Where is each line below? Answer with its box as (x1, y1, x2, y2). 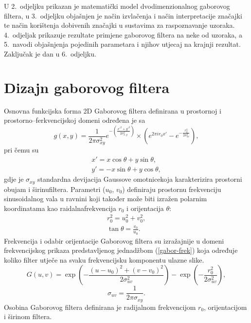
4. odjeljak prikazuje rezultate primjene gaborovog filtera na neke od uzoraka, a (4, 29, 242, 39)
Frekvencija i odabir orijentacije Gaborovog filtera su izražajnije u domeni (4, 235, 224, 246)
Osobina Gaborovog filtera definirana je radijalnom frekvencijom (4, 302, 196, 312)
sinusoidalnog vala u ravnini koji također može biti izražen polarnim (4, 193, 207, 204)
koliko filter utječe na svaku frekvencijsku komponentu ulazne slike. (4, 254, 204, 265)
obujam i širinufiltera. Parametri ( (4, 184, 106, 194)
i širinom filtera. (4, 311, 52, 322)
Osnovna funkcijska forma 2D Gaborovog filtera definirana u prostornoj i (4, 105, 221, 115)
